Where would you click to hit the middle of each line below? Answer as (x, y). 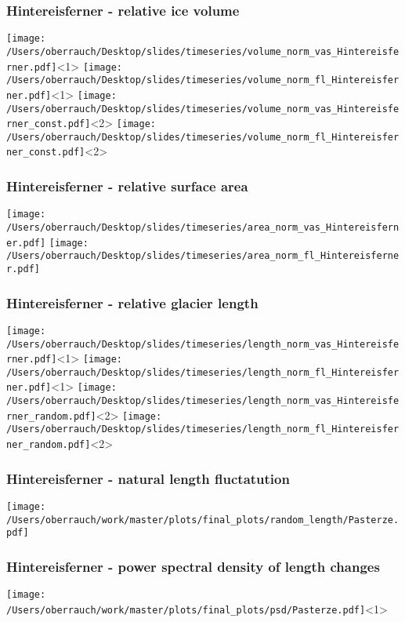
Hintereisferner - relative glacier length (132, 302)
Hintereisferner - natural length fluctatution (148, 478)
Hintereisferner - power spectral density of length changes (193, 566)
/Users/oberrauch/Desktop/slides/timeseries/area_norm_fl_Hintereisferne (203, 256)
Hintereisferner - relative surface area (127, 186)
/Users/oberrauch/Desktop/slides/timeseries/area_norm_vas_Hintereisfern (203, 227)
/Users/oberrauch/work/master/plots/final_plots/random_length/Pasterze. (203, 520)
